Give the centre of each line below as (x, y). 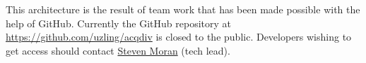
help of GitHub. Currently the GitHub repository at (118, 23)
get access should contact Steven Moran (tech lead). (118, 50)
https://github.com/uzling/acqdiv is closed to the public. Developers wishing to (179, 37)
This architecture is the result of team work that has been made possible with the (183, 9)
